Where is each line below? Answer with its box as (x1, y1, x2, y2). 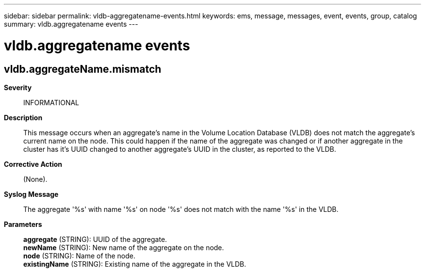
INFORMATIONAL (23, 98, 80, 107)
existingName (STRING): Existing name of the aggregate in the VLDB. (23, 259, 246, 268)
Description (4, 113, 43, 122)
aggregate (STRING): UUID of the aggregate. (23, 235, 167, 243)
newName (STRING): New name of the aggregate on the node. (23, 243, 224, 252)
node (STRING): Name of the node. (23, 251, 135, 260)
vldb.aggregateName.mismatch (4, 63, 162, 75)
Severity (4, 83, 32, 92)
